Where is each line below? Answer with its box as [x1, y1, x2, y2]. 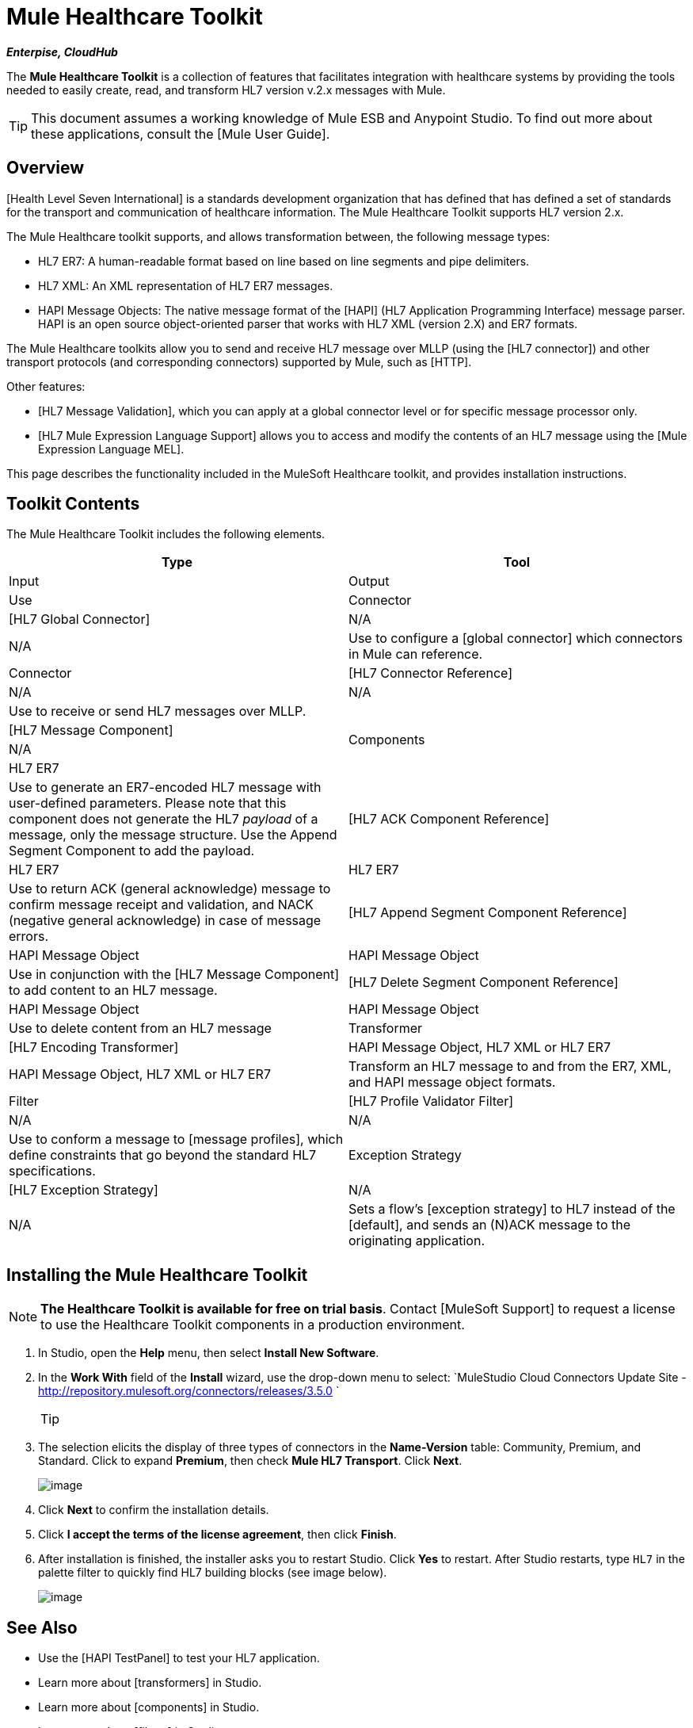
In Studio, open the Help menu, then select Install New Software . [38, 1346, 379, 1360]
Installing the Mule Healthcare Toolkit [6, 1264, 308, 1285]
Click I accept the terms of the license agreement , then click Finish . [38, 1527, 397, 1542]
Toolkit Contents [6, 494, 140, 514]
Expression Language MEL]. [38, 442, 185, 456]
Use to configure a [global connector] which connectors [348, 630, 683, 647]
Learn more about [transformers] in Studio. [38, 1676, 262, 1690]
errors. [9, 928, 49, 945]
